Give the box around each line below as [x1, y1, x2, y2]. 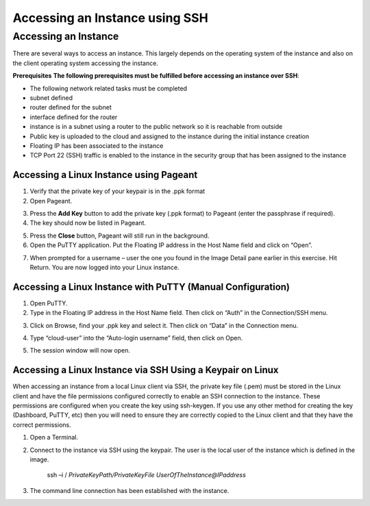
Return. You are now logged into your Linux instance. [29, 263, 180, 271]
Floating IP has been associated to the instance [29, 141, 164, 150]
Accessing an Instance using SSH [12, 10, 208, 25]
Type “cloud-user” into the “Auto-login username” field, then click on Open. [29, 334, 243, 342]
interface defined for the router [29, 113, 118, 121]
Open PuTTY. [29, 299, 68, 307]
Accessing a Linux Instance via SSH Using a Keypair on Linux [12, 364, 279, 376]
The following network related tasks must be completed [29, 84, 188, 92]
